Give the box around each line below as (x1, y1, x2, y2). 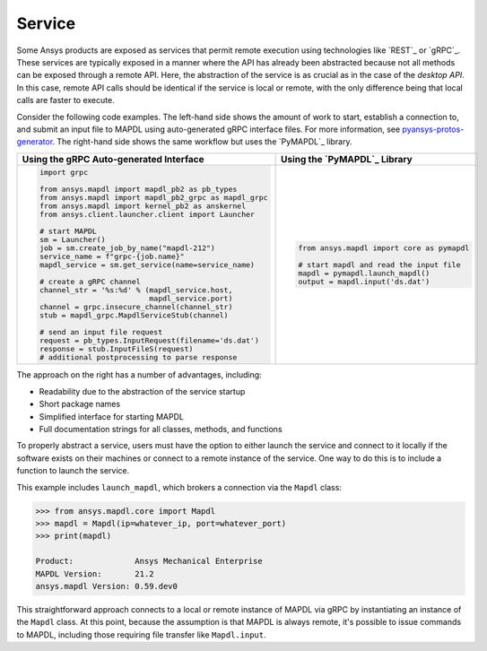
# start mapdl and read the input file (297, 260, 461, 269)
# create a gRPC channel (39, 276, 141, 286)
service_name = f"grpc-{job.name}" (39, 251, 185, 261)
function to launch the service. (16, 465, 130, 476)
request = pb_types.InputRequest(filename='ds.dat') (39, 335, 259, 345)
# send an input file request (39, 327, 163, 336)
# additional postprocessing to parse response (39, 352, 238, 362)
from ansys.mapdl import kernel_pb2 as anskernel (39, 201, 247, 211)
